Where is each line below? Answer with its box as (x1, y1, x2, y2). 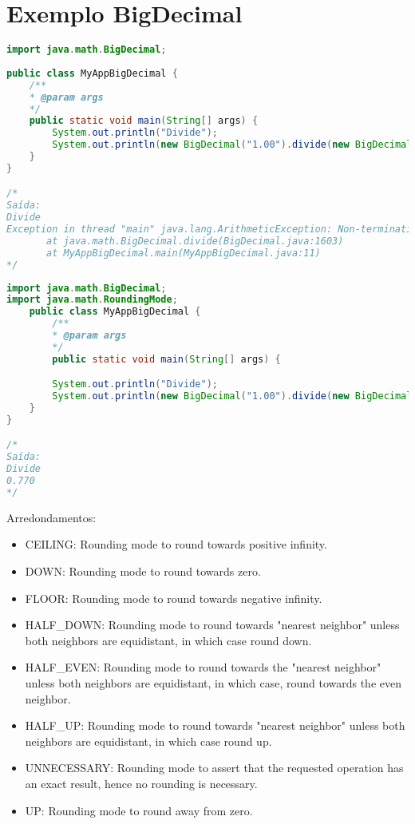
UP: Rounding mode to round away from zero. (25, 802, 253, 818)
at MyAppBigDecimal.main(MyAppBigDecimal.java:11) (46, 247, 321, 259)
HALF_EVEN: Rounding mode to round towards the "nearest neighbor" (25, 659, 381, 675)
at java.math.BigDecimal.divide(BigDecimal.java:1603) (46, 235, 344, 247)
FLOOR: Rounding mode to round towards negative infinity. (25, 589, 322, 606)
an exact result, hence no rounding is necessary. (25, 774, 258, 791)
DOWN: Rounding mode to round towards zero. (25, 563, 261, 580)
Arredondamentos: (6, 509, 97, 525)
